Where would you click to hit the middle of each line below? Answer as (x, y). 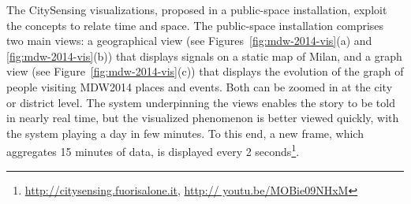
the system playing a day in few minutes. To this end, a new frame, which (185, 133)
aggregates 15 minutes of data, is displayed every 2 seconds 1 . (153, 150)
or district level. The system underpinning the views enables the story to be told (201, 102)
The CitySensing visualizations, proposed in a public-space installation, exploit (197, 9)
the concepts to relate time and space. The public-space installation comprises (195, 25)
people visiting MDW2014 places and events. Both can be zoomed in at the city (200, 86)
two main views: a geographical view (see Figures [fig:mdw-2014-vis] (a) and (189, 41)
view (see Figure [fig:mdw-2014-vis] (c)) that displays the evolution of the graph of (205, 71)
